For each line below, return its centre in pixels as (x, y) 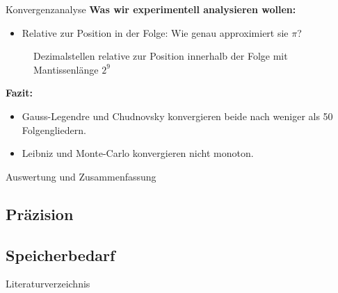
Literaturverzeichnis (48, 284)
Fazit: (19, 93)
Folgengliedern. (54, 129)
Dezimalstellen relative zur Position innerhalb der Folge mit (161, 56)
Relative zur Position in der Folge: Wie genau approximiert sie (155, 32)
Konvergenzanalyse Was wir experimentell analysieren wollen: (151, 9)
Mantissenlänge (66, 69)
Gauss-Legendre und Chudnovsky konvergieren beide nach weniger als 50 (177, 116)
